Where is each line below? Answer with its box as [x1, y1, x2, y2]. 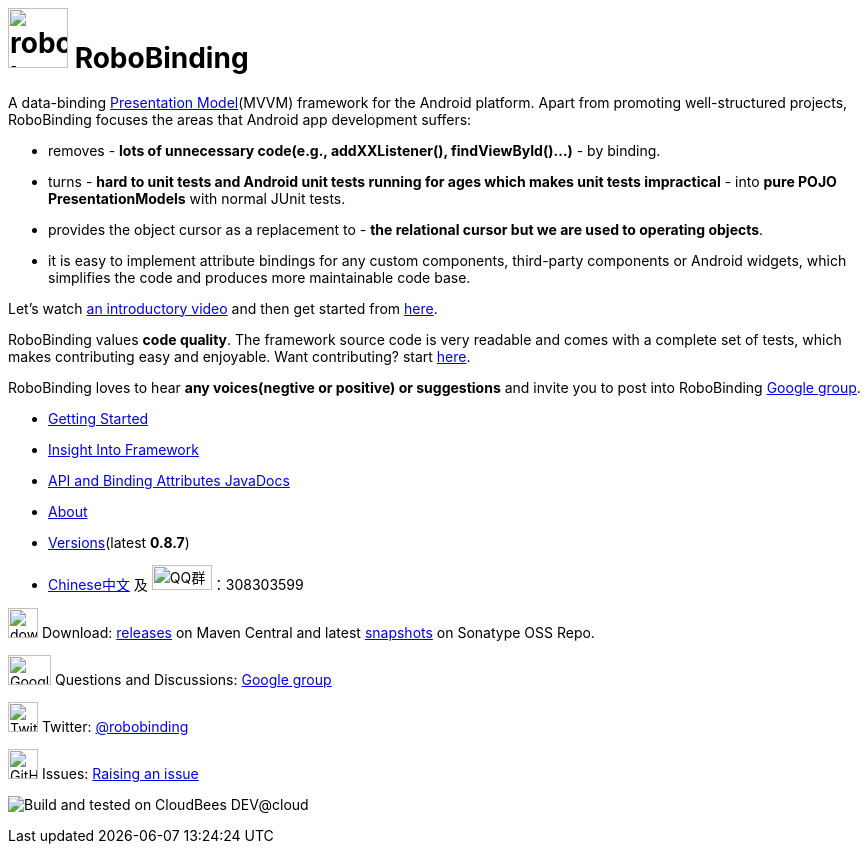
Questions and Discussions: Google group [54, 670, 332, 688]
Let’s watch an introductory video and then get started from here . [8, 299, 438, 317]
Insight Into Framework [48, 440, 199, 458]
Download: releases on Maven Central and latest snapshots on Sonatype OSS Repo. [41, 623, 595, 641]
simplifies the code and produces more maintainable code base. [48, 268, 471, 286]
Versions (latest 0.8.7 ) [48, 533, 190, 551]
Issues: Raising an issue [41, 764, 199, 782]
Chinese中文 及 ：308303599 [48, 575, 304, 593]
